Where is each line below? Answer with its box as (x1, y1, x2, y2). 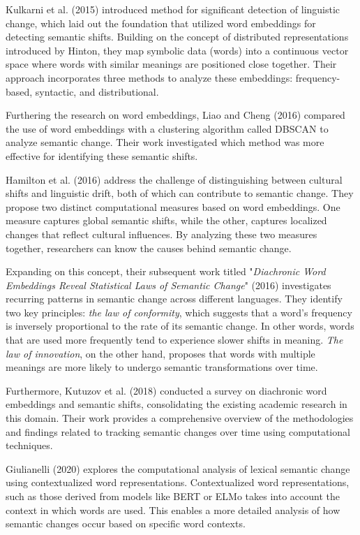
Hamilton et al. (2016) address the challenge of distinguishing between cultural (6, 172, 343, 186)
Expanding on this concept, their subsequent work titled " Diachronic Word (6, 264, 326, 279)
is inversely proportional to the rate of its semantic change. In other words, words (6, 318, 354, 333)
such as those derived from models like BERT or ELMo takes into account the (6, 489, 340, 503)
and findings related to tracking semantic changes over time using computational (6, 424, 350, 439)
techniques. (6, 438, 53, 453)
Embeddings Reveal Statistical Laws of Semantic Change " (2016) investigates (6, 277, 331, 292)
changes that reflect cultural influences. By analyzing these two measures (6, 226, 317, 241)
